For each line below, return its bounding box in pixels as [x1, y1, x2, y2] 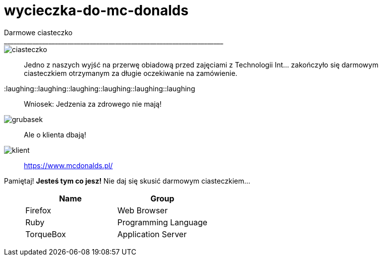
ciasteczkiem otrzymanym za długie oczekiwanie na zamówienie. [24, 68, 238, 77]
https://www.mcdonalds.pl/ [24, 161, 113, 170]
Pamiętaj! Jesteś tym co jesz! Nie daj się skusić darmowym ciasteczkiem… [4, 176, 251, 185]
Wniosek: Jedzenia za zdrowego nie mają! [24, 99, 162, 108]
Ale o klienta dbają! [24, 130, 87, 139]
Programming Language [117, 217, 207, 227]
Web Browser [117, 205, 168, 215]
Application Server [117, 229, 187, 239]
